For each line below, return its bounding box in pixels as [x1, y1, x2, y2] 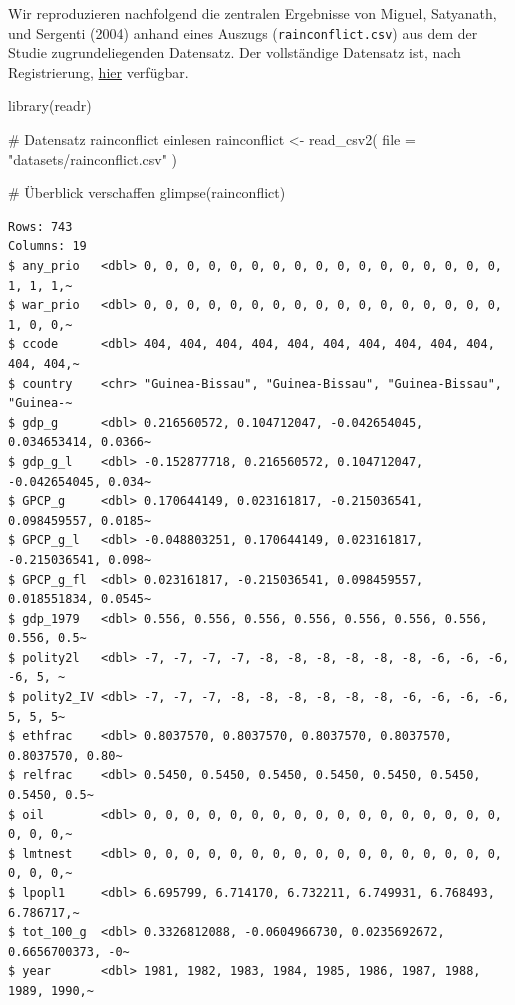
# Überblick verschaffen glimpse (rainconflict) [8, 182, 286, 203]
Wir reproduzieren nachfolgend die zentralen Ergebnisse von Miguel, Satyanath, [8, 3, 497, 23]
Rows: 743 [8, 219, 73, 234]
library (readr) [8, 95, 92, 116]
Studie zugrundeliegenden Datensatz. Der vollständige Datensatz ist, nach [8, 42, 461, 63]
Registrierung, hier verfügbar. [8, 61, 189, 82]
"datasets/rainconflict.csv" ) [8, 148, 178, 169]
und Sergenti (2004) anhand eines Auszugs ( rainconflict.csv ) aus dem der [8, 22, 478, 43]
